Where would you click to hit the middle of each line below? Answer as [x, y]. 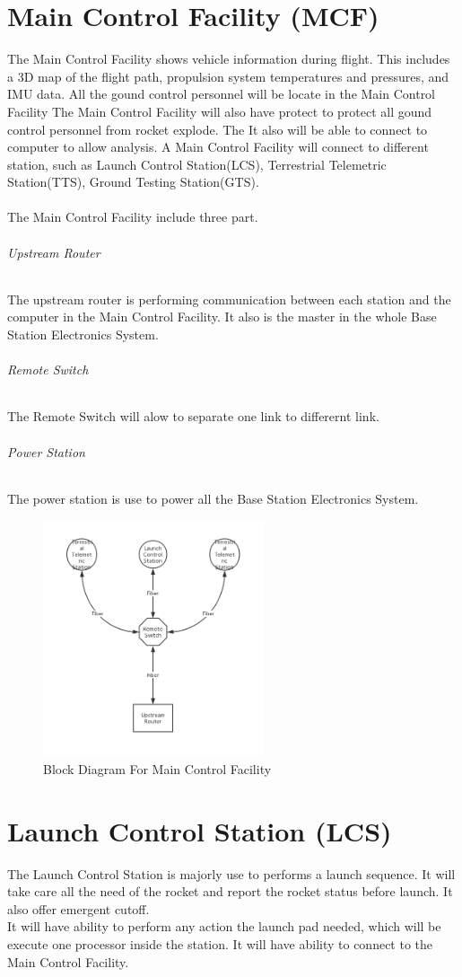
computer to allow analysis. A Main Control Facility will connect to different [218, 147]
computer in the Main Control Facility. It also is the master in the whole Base [222, 317]
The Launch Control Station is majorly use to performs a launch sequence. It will [231, 873]
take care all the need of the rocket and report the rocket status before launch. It [230, 891]
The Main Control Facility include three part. [133, 217]
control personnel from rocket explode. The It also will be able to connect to [218, 129]
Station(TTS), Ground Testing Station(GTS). [133, 182]
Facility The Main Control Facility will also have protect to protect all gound [220, 111]
